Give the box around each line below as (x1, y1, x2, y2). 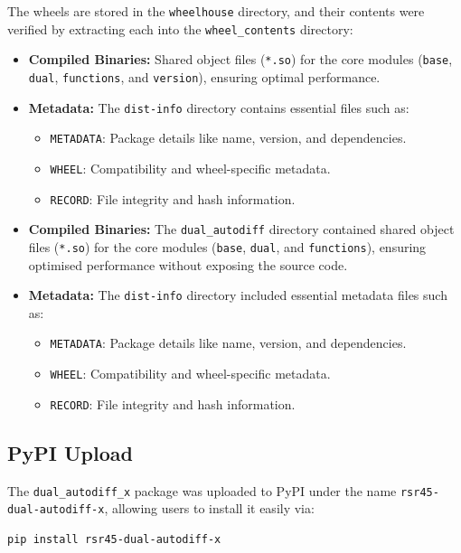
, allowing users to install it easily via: (104, 499, 315, 518)
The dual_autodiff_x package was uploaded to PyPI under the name (7, 481, 397, 500)
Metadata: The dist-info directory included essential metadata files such (28, 286, 447, 305)
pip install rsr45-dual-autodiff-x (7, 532, 221, 546)
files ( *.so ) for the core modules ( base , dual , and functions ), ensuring (28, 237, 427, 256)
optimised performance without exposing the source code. (28, 255, 348, 274)
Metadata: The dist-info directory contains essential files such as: (28, 98, 409, 117)
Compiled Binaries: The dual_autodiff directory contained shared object (28, 220, 455, 239)
